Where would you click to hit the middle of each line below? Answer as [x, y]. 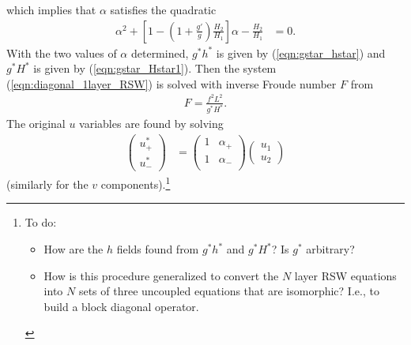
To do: [41, 222]
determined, [160, 52]
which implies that [51, 9]
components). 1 [136, 183]
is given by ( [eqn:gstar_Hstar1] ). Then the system [155, 68]
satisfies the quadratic [163, 9]
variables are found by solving [151, 124]
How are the [74, 249]
